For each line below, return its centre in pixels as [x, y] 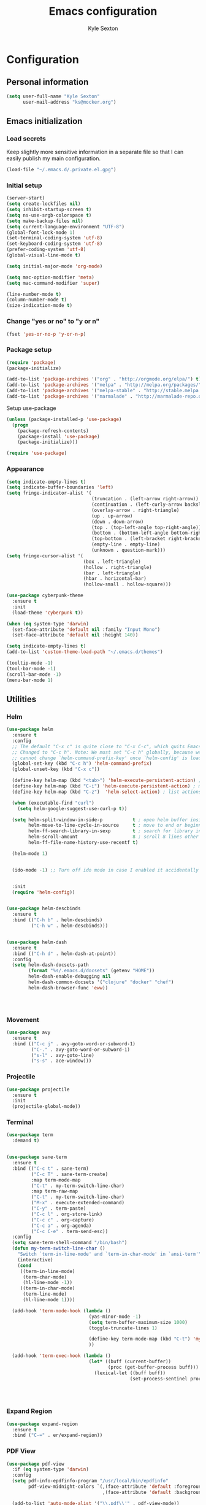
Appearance [25, 469]
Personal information [48, 82]
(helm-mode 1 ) [30, 853]
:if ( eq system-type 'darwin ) [50, 1469]
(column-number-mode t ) [37, 300]
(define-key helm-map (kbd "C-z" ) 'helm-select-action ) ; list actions [107, 792]
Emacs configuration [103, 11]
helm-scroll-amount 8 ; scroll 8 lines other [114, 837]
